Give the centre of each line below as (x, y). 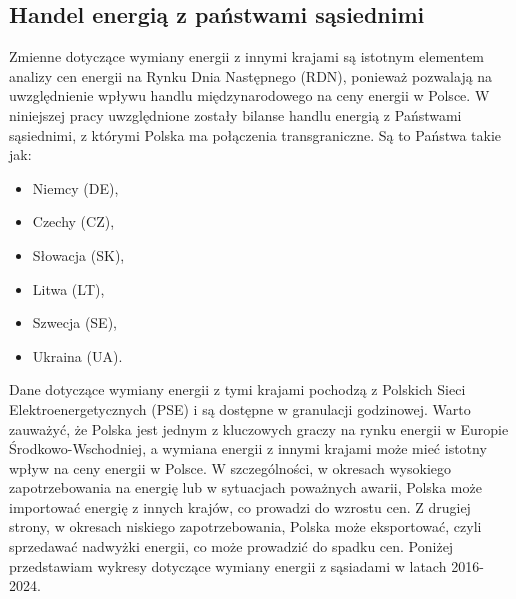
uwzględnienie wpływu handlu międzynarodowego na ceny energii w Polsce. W (249, 95)
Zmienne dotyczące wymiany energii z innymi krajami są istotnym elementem (247, 56)
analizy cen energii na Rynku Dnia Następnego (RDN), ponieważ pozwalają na (251, 75)
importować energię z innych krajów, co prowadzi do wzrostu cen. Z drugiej (240, 506)
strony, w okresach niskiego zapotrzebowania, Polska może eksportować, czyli (245, 526)
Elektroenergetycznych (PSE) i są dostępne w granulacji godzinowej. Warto (240, 408)
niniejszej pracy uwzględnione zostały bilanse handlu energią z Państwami (235, 114)
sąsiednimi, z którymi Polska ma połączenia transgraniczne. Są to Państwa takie (255, 134)
